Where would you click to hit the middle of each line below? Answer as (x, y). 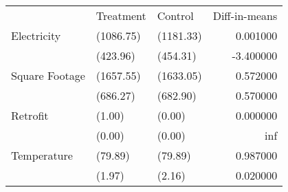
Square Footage (48, 75)
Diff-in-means (245, 15)
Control (175, 15)
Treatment (121, 15)
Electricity (36, 35)
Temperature (42, 155)
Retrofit (30, 115)
